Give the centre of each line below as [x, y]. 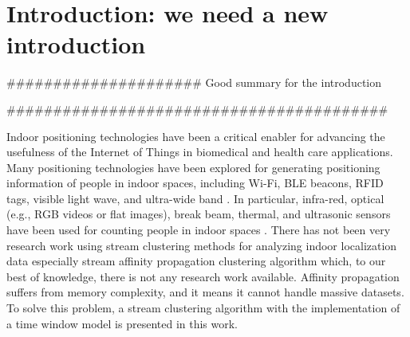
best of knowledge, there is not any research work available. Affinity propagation [203, 276]
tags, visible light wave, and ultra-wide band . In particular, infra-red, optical [195, 198]
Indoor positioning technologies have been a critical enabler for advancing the [196, 136]
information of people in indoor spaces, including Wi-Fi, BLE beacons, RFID [195, 183]
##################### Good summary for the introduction [194, 82]
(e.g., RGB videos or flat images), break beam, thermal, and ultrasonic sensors [199, 214]
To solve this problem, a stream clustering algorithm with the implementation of [203, 308]
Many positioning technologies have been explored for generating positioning [193, 167]
